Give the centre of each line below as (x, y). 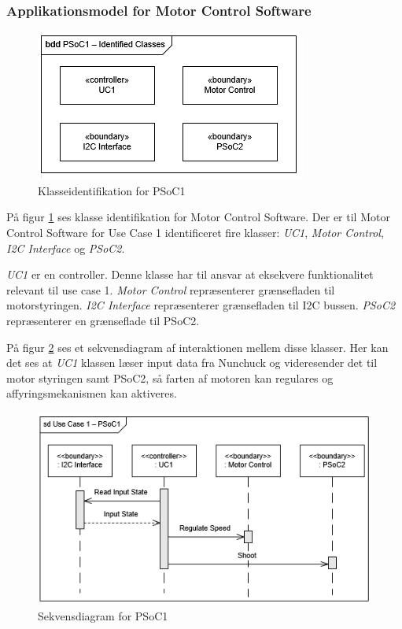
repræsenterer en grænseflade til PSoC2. (103, 320)
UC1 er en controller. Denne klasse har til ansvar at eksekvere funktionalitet (190, 274)
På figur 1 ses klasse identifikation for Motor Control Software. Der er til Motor (198, 217)
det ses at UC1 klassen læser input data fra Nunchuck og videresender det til (192, 363)
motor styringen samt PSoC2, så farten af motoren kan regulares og (170, 377)
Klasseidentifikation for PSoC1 (112, 190)
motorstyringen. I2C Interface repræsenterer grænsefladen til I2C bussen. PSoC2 (201, 305)
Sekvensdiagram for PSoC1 (103, 615)
